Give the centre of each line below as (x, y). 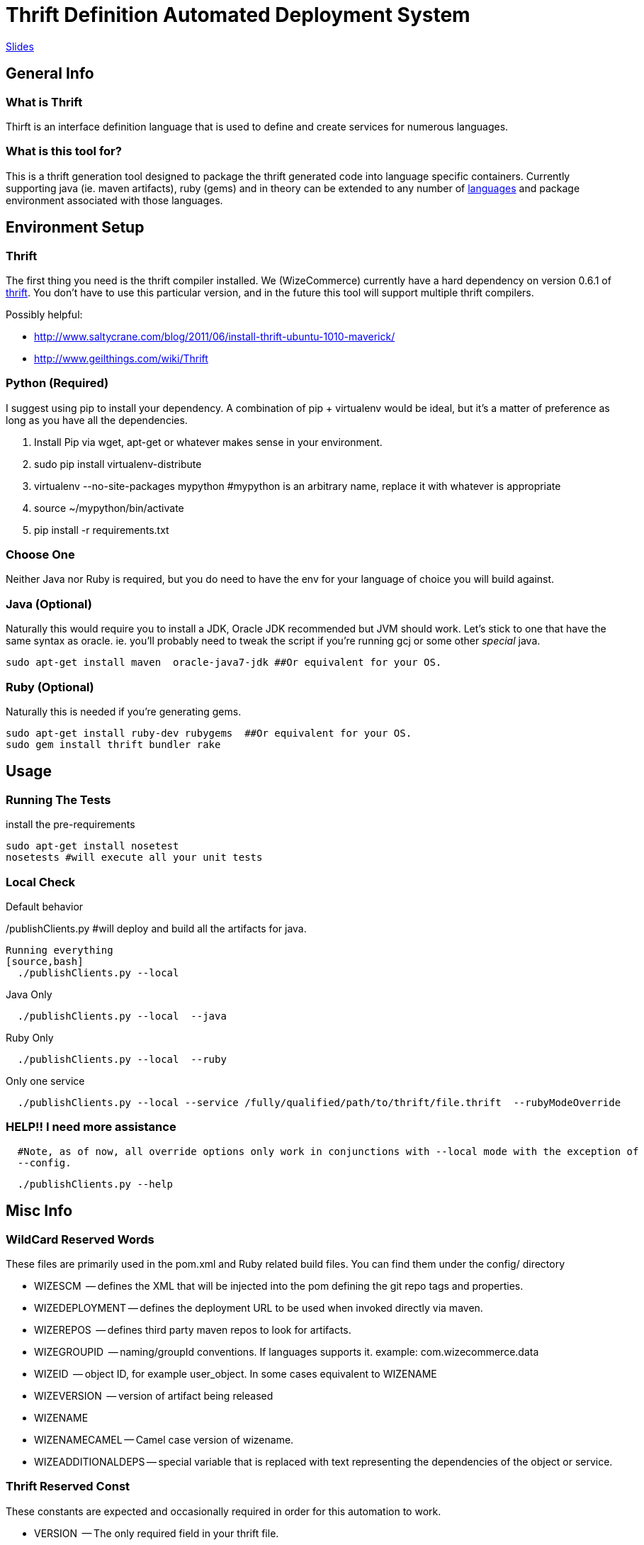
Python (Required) (57, 383)
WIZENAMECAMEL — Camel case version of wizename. (164, 1439)
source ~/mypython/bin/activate (109, 508)
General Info (50, 74)
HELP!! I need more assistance (91, 1127)
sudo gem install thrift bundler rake (113, 744)
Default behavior (45, 906)
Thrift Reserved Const (68, 1487)
